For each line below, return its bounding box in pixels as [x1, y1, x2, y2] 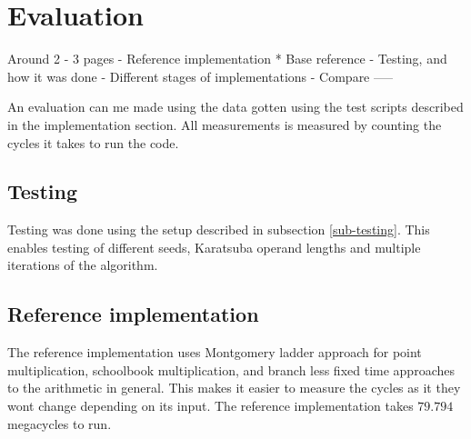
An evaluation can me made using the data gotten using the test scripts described [7, 97, 464, 116]
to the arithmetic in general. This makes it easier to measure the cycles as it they [7, 378, 461, 397]
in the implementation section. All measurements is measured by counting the [7, 115, 442, 134]
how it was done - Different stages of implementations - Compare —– [7, 66, 394, 85]
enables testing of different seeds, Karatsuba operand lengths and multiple [7, 237, 421, 256]
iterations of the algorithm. [7, 255, 158, 274]
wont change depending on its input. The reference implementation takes [7, 396, 414, 415]
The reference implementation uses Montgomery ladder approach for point [7, 343, 422, 362]
